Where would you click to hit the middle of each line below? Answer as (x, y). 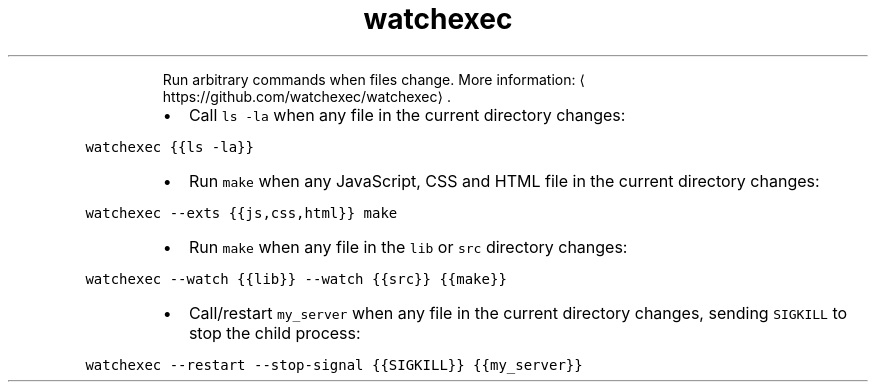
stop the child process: (274, 332)
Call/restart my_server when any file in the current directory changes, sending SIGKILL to (518, 312)
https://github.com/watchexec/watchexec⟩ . (306, 96)
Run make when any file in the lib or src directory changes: (408, 246)
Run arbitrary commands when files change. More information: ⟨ (373, 79)
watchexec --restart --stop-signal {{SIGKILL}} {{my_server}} (334, 364)
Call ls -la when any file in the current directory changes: (407, 114)
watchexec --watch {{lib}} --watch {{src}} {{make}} (296, 278)
